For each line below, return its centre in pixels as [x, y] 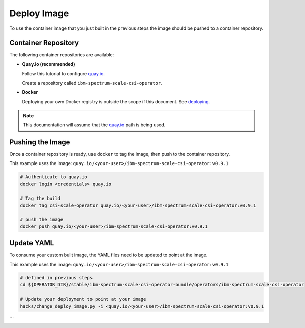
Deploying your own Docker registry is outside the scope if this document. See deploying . [116, 102]
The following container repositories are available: [62, 55]
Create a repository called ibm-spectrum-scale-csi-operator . [92, 83]
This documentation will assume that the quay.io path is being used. [94, 125]
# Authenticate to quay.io [54, 177]
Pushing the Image [40, 142]
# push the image [42, 219]
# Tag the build [40, 198]
